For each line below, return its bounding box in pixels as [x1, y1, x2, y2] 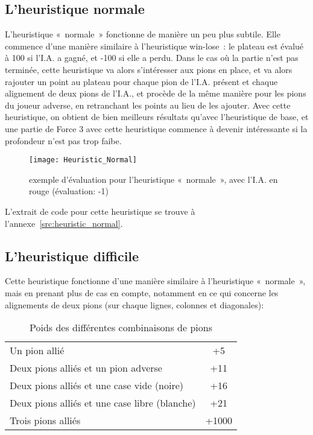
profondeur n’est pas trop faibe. [5, 134, 122, 147]
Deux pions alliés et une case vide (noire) [10, 378, 184, 393]
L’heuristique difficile [5, 246, 139, 265]
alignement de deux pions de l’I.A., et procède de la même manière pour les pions [5, 87, 306, 100]
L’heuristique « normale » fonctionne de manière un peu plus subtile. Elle [5, 28, 280, 40]
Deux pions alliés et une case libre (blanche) [10, 396, 196, 410]
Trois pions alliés [10, 413, 81, 428]
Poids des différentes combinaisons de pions [29, 320, 212, 335]
